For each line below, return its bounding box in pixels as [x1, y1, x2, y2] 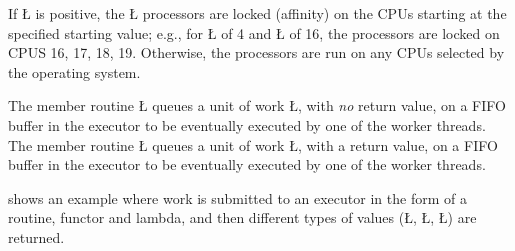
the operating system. [8, 61, 141, 82]
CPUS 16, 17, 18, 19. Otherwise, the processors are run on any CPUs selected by [8, 42, 505, 63]
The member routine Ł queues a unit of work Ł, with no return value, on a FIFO [8, 95, 506, 116]
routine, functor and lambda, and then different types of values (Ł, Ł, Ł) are [8, 207, 477, 228]
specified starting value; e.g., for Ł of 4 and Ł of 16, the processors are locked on [8, 22, 500, 43]
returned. [8, 226, 65, 247]
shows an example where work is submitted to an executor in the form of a [8, 187, 467, 208]
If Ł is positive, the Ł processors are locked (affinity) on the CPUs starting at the [8, 3, 507, 23]
